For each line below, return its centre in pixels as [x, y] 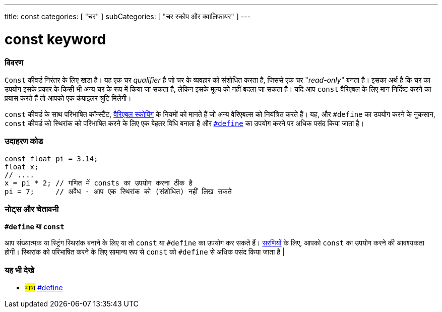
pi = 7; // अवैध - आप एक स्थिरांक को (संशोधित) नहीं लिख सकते [118, 191]
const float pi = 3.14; [51, 159]
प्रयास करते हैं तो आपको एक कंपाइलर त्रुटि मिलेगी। [68, 98]
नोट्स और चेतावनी [32, 209]
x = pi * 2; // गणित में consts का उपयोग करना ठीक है [99, 183]
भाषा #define [44, 288]
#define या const [35, 227]
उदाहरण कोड [24, 141]
